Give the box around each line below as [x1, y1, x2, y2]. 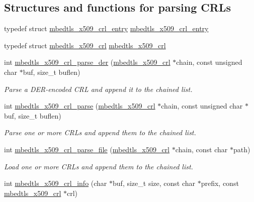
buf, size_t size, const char [113, 178, 195, 188]
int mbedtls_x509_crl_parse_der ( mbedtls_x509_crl [4, 57, 171, 67]
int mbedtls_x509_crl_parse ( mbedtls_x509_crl [4, 100, 155, 111]
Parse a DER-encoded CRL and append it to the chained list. [4, 83, 193, 94]
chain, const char [175, 144, 228, 154]
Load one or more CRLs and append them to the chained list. [4, 161, 193, 171]
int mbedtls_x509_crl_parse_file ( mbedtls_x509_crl [4, 144, 170, 154]
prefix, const [201, 178, 239, 188]
